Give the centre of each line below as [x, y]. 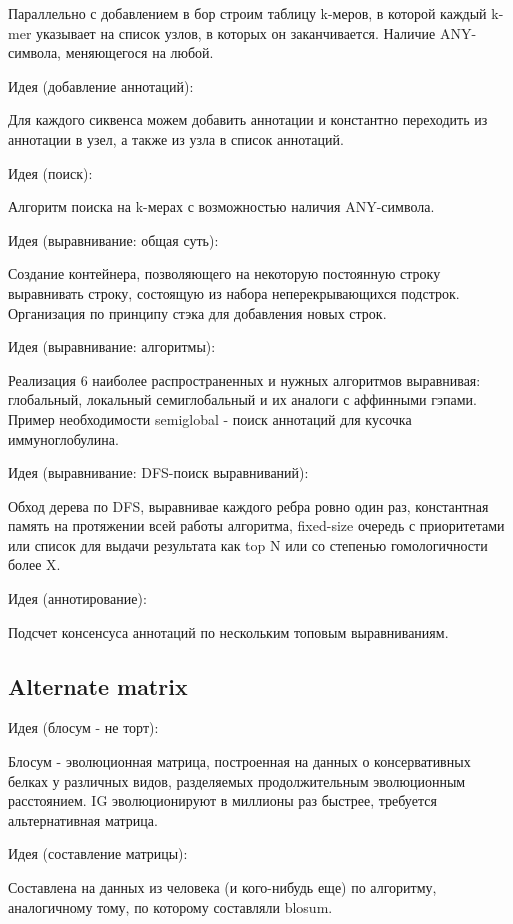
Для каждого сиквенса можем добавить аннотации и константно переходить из [248, 119]
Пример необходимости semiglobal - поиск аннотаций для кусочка [210, 418]
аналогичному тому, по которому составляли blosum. [170, 906]
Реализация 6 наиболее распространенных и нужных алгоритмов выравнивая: [244, 379]
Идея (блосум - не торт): [83, 727]
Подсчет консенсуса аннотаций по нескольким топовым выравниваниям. [228, 631]
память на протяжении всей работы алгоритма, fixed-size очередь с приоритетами [256, 525]
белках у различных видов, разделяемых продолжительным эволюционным [237, 780]
